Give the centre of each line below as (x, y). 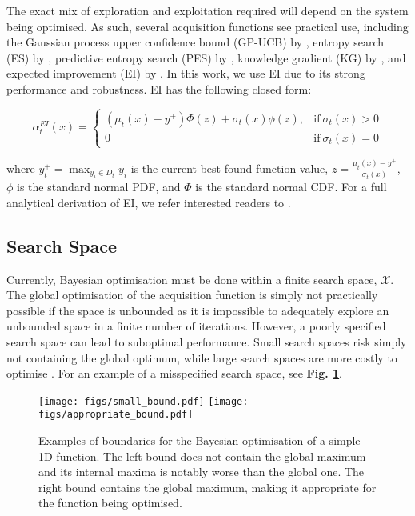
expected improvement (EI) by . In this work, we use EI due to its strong (186, 73)
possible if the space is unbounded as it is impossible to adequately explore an (198, 310)
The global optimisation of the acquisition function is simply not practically (192, 295)
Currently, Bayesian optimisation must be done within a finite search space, (192, 279)
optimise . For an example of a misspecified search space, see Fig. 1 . (175, 373)
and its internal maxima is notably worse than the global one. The (202, 472)
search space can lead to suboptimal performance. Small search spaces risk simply (207, 342)
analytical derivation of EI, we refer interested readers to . (149, 202)
